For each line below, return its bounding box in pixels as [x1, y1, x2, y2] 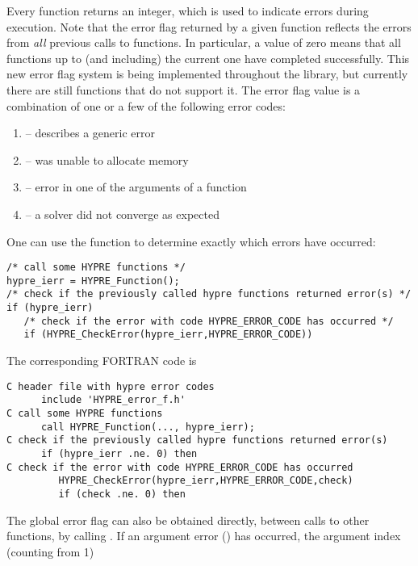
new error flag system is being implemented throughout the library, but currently [6, 65, 408, 82]
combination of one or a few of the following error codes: [6, 97, 286, 114]
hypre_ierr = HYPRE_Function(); [6, 275, 180, 287]
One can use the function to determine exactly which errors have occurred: [6, 233, 376, 249]
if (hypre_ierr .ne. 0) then [40, 447, 198, 459]
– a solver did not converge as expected [25, 205, 219, 222]
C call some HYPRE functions [6, 407, 163, 419]
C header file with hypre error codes [6, 380, 215, 392]
